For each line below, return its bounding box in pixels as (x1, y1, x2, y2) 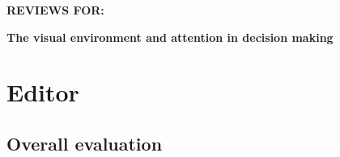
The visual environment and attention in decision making (6, 28, 334, 45)
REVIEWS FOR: (6, 2, 104, 18)
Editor (6, 76, 79, 109)
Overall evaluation (6, 130, 163, 155)
